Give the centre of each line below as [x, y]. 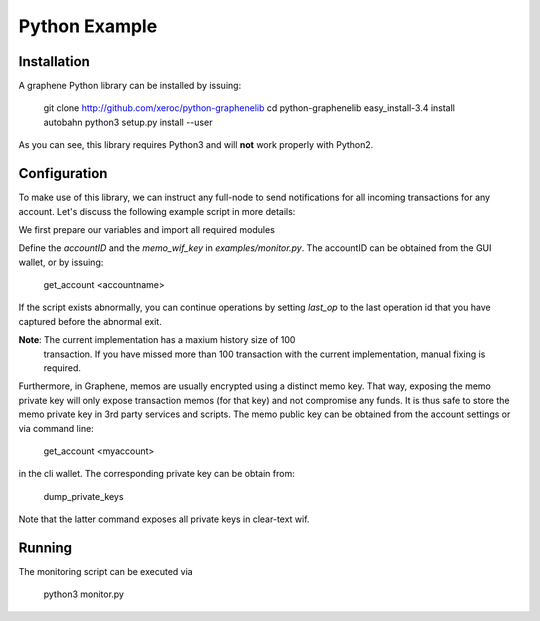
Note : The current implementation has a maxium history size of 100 [157, 340]
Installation [54, 61]
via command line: [56, 428]
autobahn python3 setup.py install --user [128, 122]
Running [45, 547]
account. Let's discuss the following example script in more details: [157, 211]
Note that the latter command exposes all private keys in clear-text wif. [164, 519]
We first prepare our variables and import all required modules [146, 229]
